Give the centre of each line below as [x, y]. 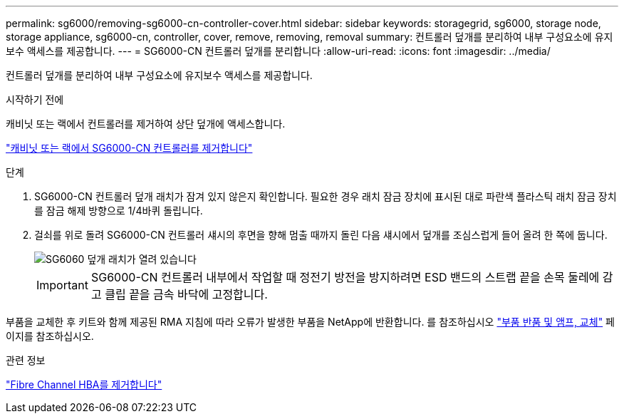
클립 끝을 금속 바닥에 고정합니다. [186, 294]
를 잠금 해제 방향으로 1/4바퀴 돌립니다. [119, 211]
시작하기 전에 [35, 99]
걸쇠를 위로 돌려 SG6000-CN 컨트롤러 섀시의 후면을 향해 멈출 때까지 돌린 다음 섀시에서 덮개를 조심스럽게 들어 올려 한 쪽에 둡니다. [321, 235]
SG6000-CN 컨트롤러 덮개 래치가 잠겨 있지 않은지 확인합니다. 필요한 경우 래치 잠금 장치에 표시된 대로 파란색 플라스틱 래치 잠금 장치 [326, 196]
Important [62, 285]
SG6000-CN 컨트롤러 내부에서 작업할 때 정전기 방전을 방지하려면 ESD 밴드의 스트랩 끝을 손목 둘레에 [345, 277]
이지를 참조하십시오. [50, 336]
